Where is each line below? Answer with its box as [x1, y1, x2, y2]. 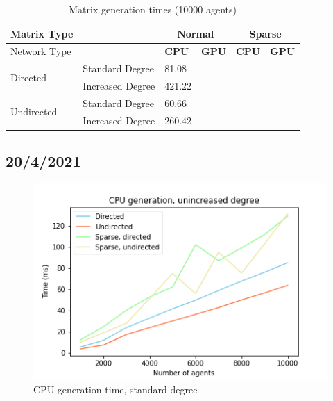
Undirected [10, 104, 58, 119]
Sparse [249, 26, 282, 40]
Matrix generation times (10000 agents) [69, 2, 237, 16]
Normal [177, 26, 214, 40]
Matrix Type [10, 26, 74, 40]
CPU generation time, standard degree [33, 382, 198, 397]
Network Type [10, 44, 71, 58]
